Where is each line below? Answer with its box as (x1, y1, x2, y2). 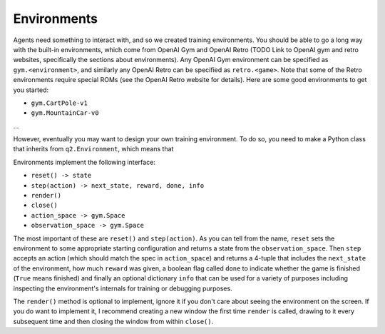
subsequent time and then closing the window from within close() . (13, 317, 214, 325)
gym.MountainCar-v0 (31, 109, 99, 117)
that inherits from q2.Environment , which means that (13, 145, 174, 153)
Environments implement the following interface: (13, 158, 156, 166)
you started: (13, 86, 49, 94)
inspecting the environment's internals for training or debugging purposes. (13, 284, 232, 293)
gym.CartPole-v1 (31, 98, 88, 107)
